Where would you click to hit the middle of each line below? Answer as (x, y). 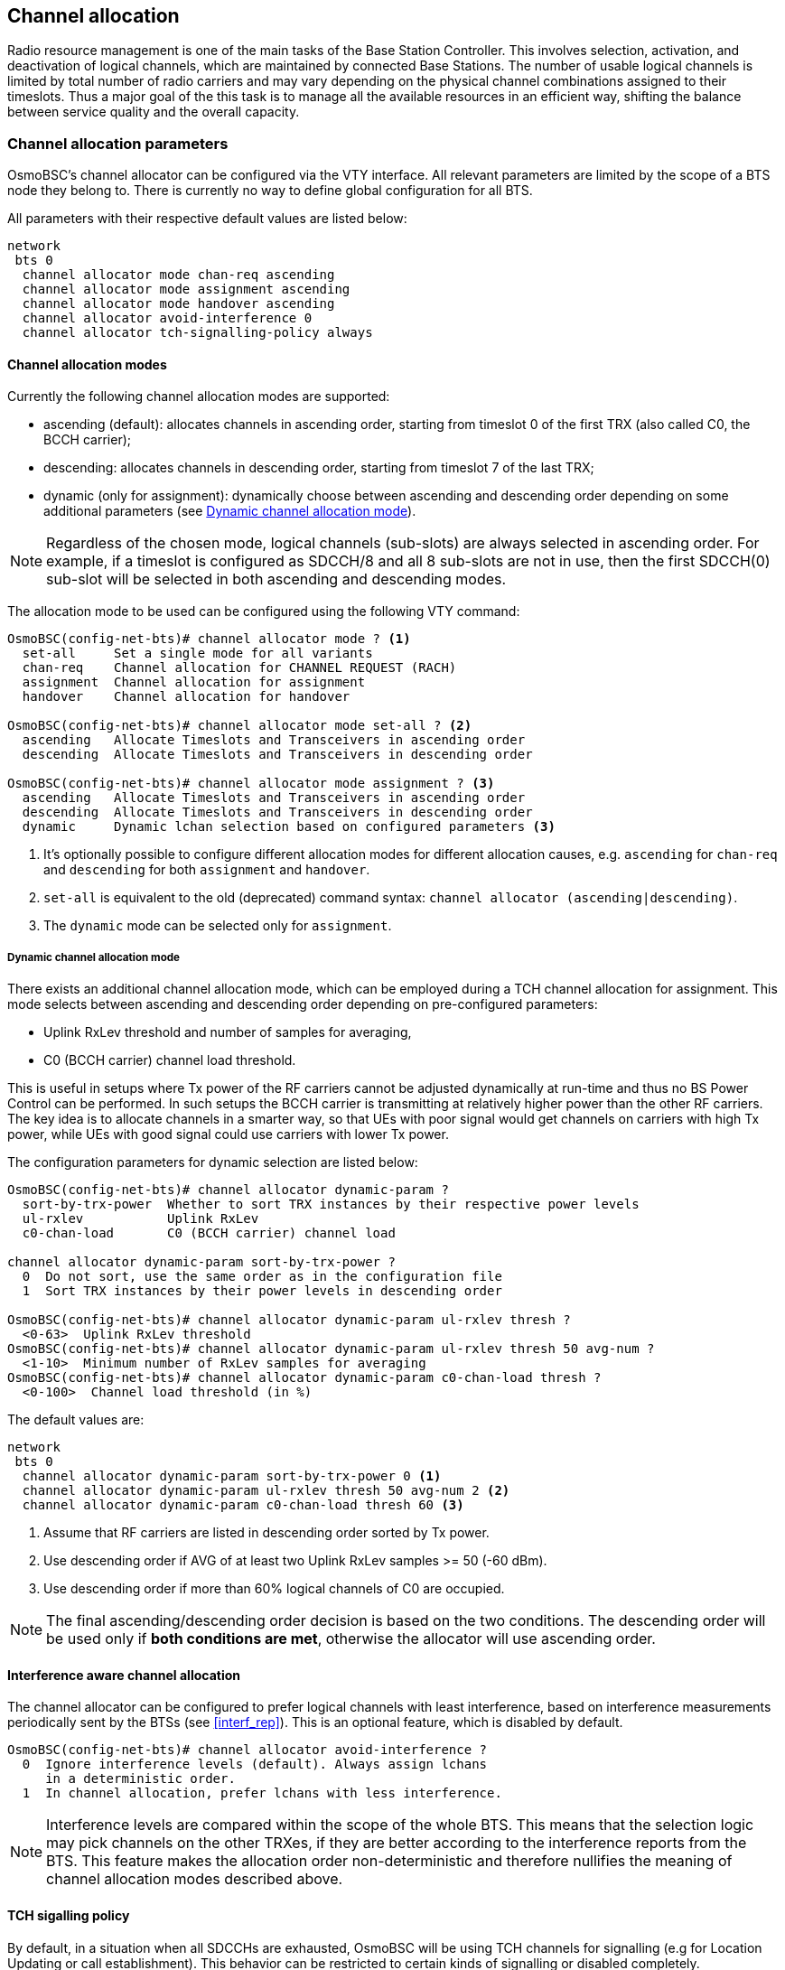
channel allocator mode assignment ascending (186, 289)
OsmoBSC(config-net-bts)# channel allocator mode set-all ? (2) (240, 726)
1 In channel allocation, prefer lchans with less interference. (262, 1793)
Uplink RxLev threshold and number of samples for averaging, (228, 1032)
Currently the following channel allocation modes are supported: (199, 397)
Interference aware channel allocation (124, 1675)
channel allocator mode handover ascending (178, 304)
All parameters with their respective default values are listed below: (207, 219)
